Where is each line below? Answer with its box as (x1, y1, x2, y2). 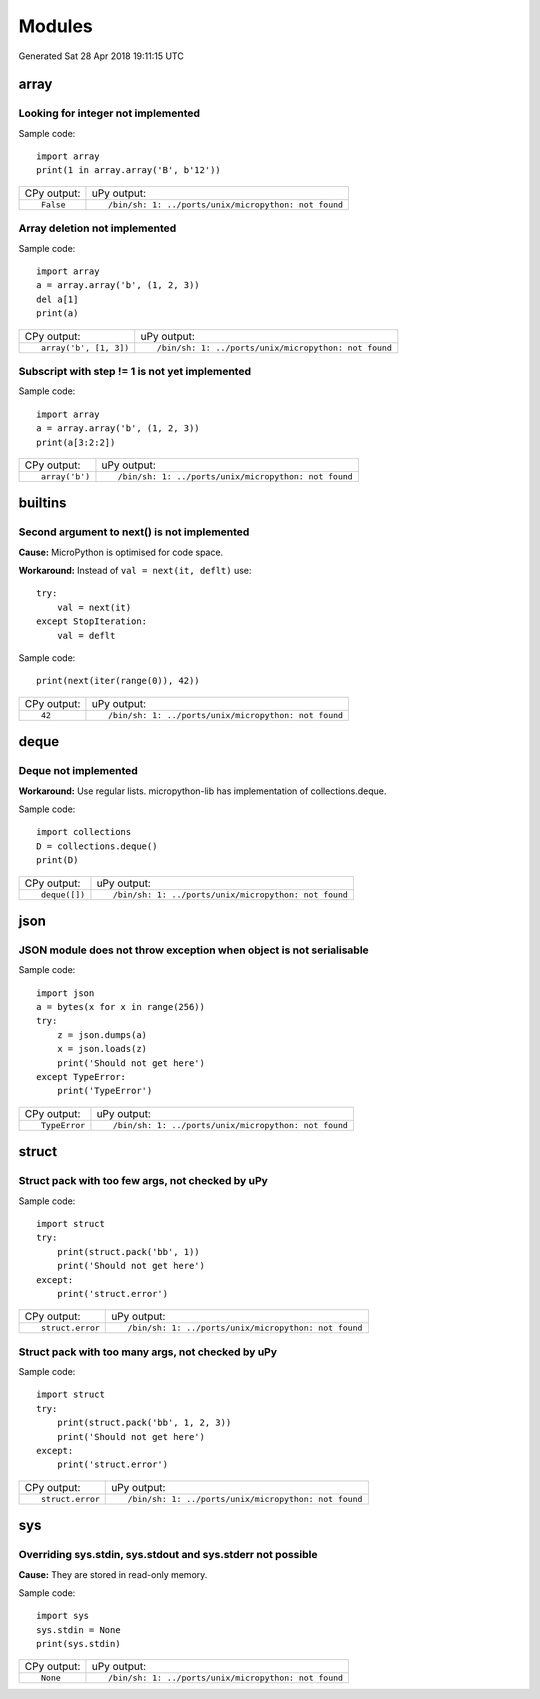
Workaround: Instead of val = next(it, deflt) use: (18, 565, 252, 577)
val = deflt (56, 630, 116, 641)
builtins (18, 495, 67, 512)
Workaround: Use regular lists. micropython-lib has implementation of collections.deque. (18, 785, 387, 797)
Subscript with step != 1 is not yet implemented (18, 364, 252, 378)
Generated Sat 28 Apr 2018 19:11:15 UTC (18, 50, 184, 62)
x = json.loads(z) (56, 1043, 148, 1055)
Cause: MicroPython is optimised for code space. (18, 546, 224, 558)
